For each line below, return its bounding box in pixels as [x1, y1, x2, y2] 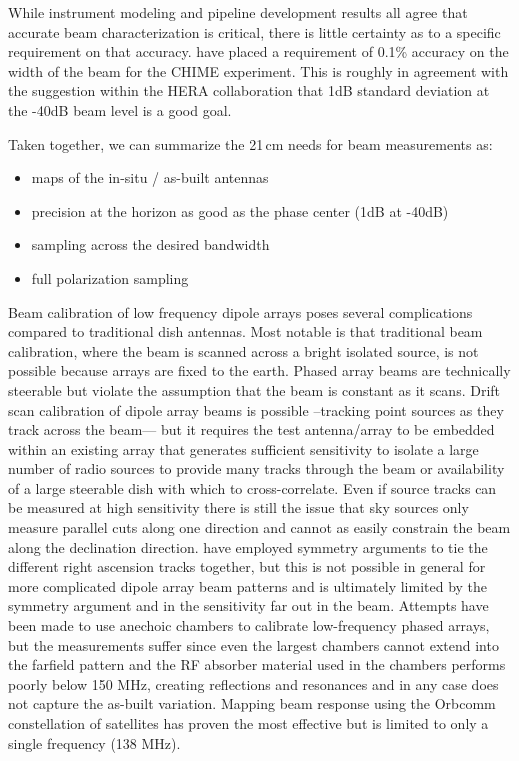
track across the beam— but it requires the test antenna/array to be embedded [8, 419, 495, 440]
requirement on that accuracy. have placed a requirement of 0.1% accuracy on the [8, 41, 509, 62]
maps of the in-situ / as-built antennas [31, 167, 269, 188]
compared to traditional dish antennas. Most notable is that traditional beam [8, 321, 483, 342]
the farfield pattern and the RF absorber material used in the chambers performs [8, 654, 506, 675]
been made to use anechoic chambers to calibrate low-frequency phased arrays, [8, 615, 490, 636]
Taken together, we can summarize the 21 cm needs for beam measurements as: [8, 133, 493, 154]
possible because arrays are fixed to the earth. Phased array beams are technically [8, 360, 511, 381]
